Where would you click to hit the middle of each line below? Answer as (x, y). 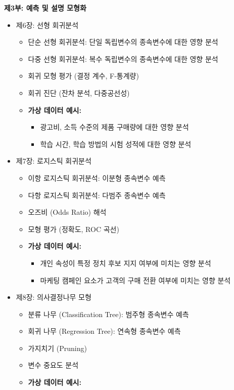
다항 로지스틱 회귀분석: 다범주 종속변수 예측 (97, 195)
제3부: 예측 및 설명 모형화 (45, 8)
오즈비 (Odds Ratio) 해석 (67, 212)
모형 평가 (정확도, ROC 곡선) (74, 229)
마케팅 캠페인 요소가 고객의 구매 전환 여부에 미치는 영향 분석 (135, 280)
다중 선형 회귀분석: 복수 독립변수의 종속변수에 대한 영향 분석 (123, 58)
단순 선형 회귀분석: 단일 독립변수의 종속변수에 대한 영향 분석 (123, 42)
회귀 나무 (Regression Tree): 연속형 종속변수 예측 (104, 331)
